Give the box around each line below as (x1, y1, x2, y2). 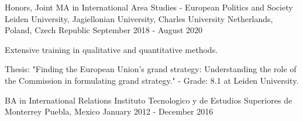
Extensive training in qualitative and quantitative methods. (5, 43, 218, 55)
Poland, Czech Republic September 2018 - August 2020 (5, 24, 203, 36)
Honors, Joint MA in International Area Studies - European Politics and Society (5, 1, 293, 13)
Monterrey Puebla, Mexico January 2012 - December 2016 (5, 105, 214, 118)
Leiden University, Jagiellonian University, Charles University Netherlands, (5, 12, 273, 24)
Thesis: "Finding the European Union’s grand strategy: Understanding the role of (5, 63, 297, 75)
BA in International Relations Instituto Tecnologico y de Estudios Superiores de (5, 94, 292, 106)
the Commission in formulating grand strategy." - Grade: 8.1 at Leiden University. (5, 74, 299, 86)
